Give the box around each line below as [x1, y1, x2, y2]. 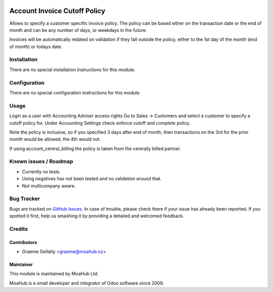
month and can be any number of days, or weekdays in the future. [9, 27, 147, 33]
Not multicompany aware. [22, 182, 76, 189]
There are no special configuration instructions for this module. [9, 89, 141, 95]
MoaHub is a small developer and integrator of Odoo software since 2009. [9, 280, 164, 286]
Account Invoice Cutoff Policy [9, 7, 106, 15]
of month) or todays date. [9, 43, 63, 50]
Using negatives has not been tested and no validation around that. [22, 176, 162, 182]
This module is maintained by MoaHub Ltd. [9, 271, 99, 277]
